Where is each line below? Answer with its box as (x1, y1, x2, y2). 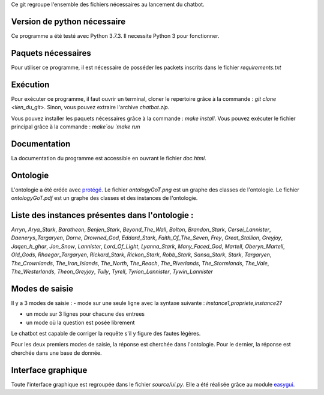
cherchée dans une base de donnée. (11, 349, 102, 357)
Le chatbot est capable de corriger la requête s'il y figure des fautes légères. (11, 330, 201, 337)
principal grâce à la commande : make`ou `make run (11, 123, 140, 130)
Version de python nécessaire (11, 16, 126, 26)
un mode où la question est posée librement (26, 319, 135, 326)
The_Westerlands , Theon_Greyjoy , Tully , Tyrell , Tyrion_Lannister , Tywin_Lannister (11, 268, 213, 275)
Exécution (11, 79, 50, 89)
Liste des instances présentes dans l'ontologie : (11, 210, 194, 220)
